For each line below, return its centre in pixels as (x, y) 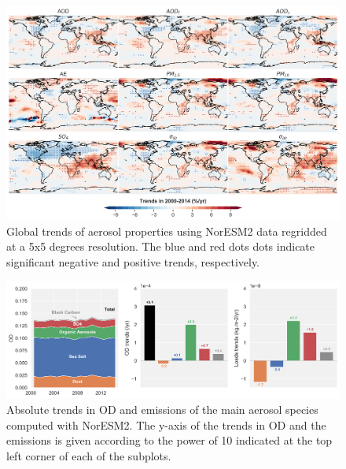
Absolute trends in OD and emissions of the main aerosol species (162, 409)
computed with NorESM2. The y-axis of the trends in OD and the (166, 424)
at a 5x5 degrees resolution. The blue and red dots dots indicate (161, 246)
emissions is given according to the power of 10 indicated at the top (169, 440)
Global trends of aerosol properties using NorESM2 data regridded (167, 231)
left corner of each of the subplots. (89, 455)
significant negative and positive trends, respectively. (133, 261)
